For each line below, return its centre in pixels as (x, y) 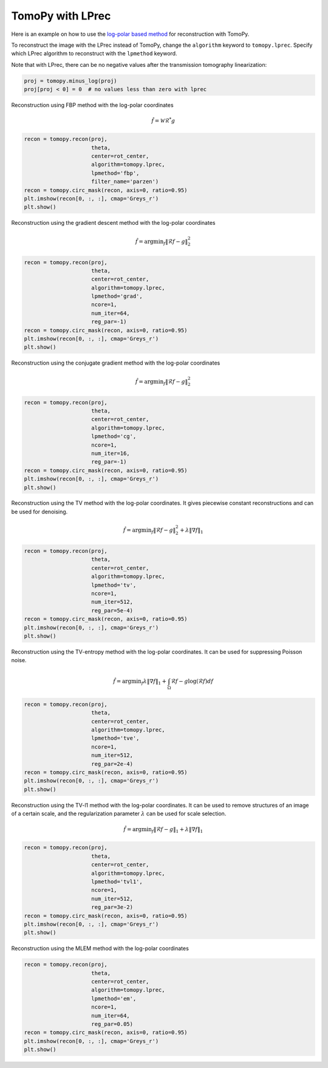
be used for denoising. (39, 512)
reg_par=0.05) (112, 1024)
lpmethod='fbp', (115, 173)
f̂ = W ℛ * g (163, 120)
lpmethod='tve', (115, 738)
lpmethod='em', (114, 998)
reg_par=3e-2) (112, 907)
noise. (19, 660)
